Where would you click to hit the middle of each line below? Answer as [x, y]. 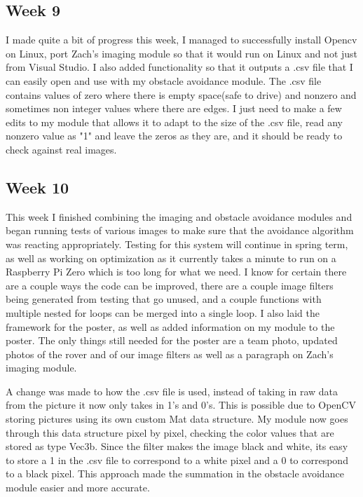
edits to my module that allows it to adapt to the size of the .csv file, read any [174, 122]
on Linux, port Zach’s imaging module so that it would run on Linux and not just [182, 53]
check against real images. [61, 149]
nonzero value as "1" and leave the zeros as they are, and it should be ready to [174, 136]
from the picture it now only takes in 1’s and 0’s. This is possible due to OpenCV [181, 405]
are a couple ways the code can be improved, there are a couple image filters [170, 285]
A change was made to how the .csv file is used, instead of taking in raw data [172, 391]
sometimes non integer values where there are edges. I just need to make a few [174, 108]
